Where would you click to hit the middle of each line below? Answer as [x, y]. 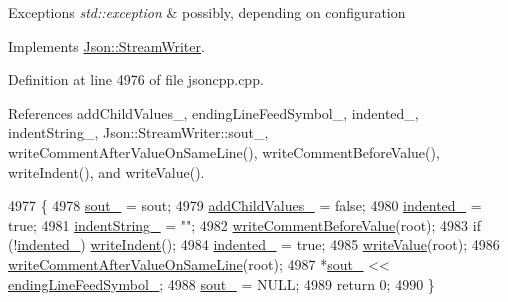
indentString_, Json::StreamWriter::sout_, [138, 132]
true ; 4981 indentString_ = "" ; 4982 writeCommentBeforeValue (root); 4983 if [244, 224]
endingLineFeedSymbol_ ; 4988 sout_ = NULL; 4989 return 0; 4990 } [221, 283]
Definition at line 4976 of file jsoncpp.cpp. [136, 79]
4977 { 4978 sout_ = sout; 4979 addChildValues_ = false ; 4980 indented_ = [245, 205]
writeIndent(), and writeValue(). [106, 171]
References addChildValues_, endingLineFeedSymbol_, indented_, [213, 112]
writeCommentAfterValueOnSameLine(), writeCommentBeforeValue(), [224, 151]
